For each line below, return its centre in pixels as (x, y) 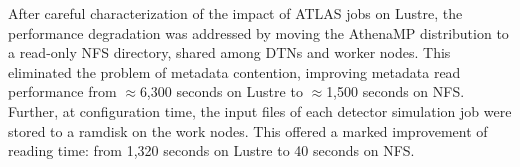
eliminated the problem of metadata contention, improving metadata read (234, 71)
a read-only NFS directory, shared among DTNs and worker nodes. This (229, 52)
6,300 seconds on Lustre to (221, 91)
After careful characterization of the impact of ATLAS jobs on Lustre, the (235, 13)
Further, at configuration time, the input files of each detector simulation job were (260, 110)
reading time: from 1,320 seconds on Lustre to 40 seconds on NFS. (211, 150)
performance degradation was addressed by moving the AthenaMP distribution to (258, 32)
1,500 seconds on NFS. (395, 91)
